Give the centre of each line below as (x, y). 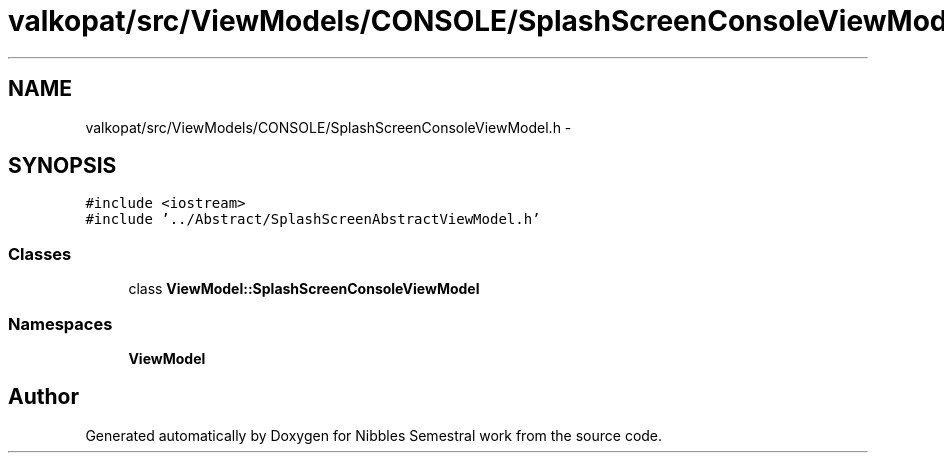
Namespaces (60, 323)
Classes (40, 253)
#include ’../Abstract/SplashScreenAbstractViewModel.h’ (313, 219)
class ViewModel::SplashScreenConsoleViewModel (304, 289)
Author (43, 397)
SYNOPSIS (62, 166)
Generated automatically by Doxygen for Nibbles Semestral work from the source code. (374, 435)
